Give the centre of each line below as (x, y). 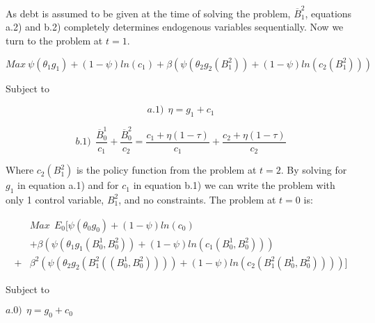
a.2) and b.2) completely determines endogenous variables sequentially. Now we (175, 27)
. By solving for (314, 170)
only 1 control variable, (55, 199)
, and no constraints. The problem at (197, 199)
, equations (328, 13)
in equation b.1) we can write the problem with (234, 185)
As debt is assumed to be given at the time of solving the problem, (148, 13)
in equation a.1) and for (68, 185)
